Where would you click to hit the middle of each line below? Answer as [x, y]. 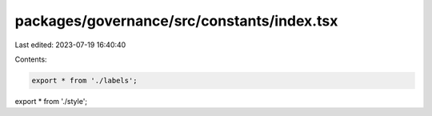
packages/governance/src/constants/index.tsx [176, 21]
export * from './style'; [51, 101]
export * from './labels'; [84, 80]
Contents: [31, 59]
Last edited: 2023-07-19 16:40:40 [70, 45]
